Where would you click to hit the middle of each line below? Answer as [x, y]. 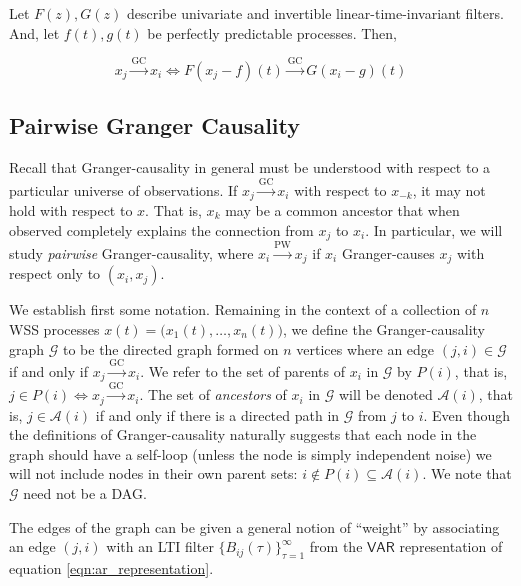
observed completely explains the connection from [161, 229]
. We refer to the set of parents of [242, 370]
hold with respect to [71, 210]
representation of [451, 546]
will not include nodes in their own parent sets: [153, 473]
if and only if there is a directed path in [217, 414]
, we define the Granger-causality [383, 328]
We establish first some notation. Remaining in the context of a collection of [243, 309]
